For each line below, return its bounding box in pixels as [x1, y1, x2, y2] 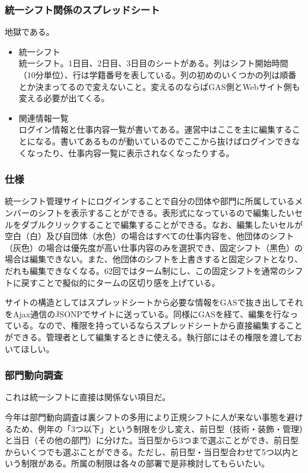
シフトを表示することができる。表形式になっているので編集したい [37, 206, 295, 218]
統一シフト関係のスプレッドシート [5, 2, 160, 17]
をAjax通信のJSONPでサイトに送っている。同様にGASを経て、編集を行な [5, 307, 290, 320]
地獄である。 [5, 25, 54, 38]
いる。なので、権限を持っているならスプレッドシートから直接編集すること [12, 319, 303, 332]
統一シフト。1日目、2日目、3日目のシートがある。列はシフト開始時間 [18, 57, 288, 69]
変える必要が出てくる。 [18, 92, 110, 104]
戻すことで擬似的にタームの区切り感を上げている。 [21, 276, 220, 288]
